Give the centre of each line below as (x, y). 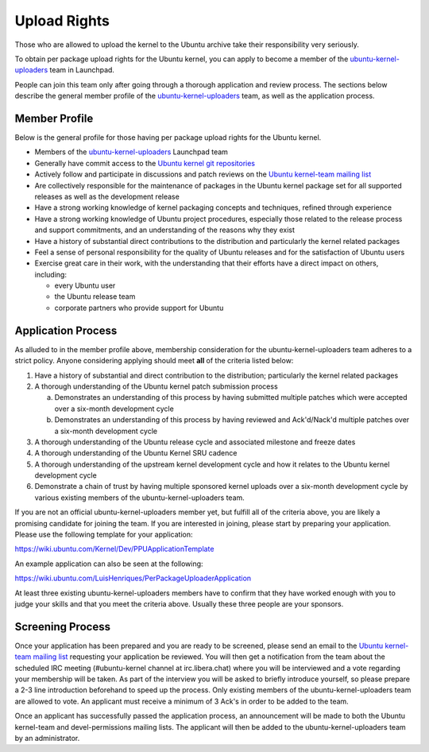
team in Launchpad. (82, 70)
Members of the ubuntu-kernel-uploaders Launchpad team (131, 152)
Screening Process (63, 627)
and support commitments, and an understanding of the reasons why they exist (165, 230)
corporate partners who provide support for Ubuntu (139, 308)
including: (51, 274)
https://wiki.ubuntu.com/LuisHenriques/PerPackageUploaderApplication (133, 578)
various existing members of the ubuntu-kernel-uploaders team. (140, 498)
